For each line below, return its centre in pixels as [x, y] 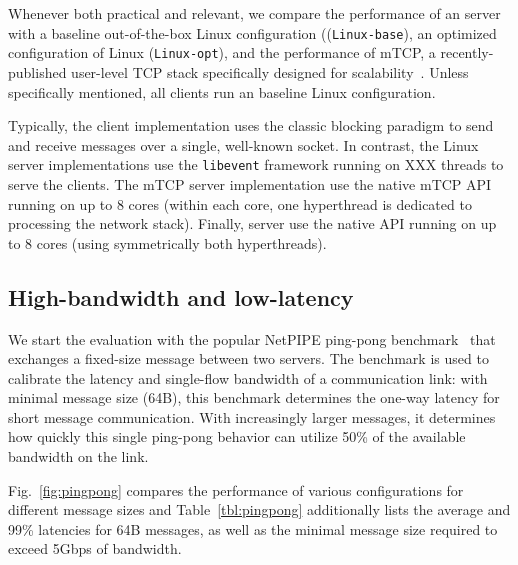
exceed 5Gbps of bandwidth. [95, 548]
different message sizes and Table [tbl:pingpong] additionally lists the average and [259, 509]
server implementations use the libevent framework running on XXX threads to [256, 164]
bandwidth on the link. [78, 456]
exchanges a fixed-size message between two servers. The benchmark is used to [248, 358]
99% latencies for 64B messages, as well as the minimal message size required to [253, 528]
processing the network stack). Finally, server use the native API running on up [252, 223]
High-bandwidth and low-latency [181, 296]
